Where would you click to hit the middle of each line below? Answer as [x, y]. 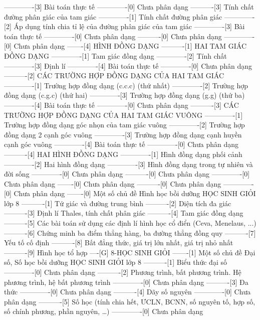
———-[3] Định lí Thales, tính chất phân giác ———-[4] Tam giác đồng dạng [124, 213]
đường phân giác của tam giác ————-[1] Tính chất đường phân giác [113, 16]
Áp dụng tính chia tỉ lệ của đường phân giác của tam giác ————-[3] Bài [129, 26]
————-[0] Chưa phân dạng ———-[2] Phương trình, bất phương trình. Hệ [123, 272]
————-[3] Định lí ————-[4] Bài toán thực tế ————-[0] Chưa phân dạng [128, 65]
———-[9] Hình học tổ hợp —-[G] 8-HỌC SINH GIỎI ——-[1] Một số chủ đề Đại [130, 252]
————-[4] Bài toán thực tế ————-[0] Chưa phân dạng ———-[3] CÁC [121, 105]
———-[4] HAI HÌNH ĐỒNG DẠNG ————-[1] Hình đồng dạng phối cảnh [123, 154]
